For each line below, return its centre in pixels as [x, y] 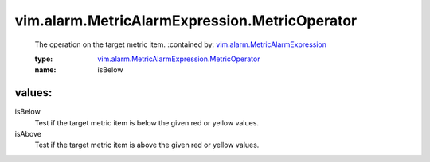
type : [44, 59]
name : [45, 70]
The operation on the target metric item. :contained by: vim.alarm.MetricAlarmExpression [180, 44]
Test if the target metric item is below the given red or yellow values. [147, 122]
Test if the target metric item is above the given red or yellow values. [147, 145]
